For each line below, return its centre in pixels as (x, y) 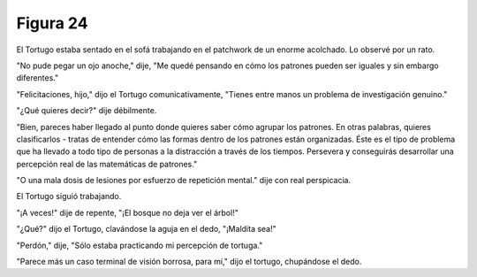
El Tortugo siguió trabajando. (69, 196)
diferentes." (38, 78)
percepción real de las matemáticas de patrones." (107, 164)
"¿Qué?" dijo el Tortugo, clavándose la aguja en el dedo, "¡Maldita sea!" (147, 229)
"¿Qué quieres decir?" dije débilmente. (87, 111)
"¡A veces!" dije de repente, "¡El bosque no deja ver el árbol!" (127, 212)
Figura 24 (52, 23)
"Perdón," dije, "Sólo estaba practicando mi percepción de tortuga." (140, 245)
